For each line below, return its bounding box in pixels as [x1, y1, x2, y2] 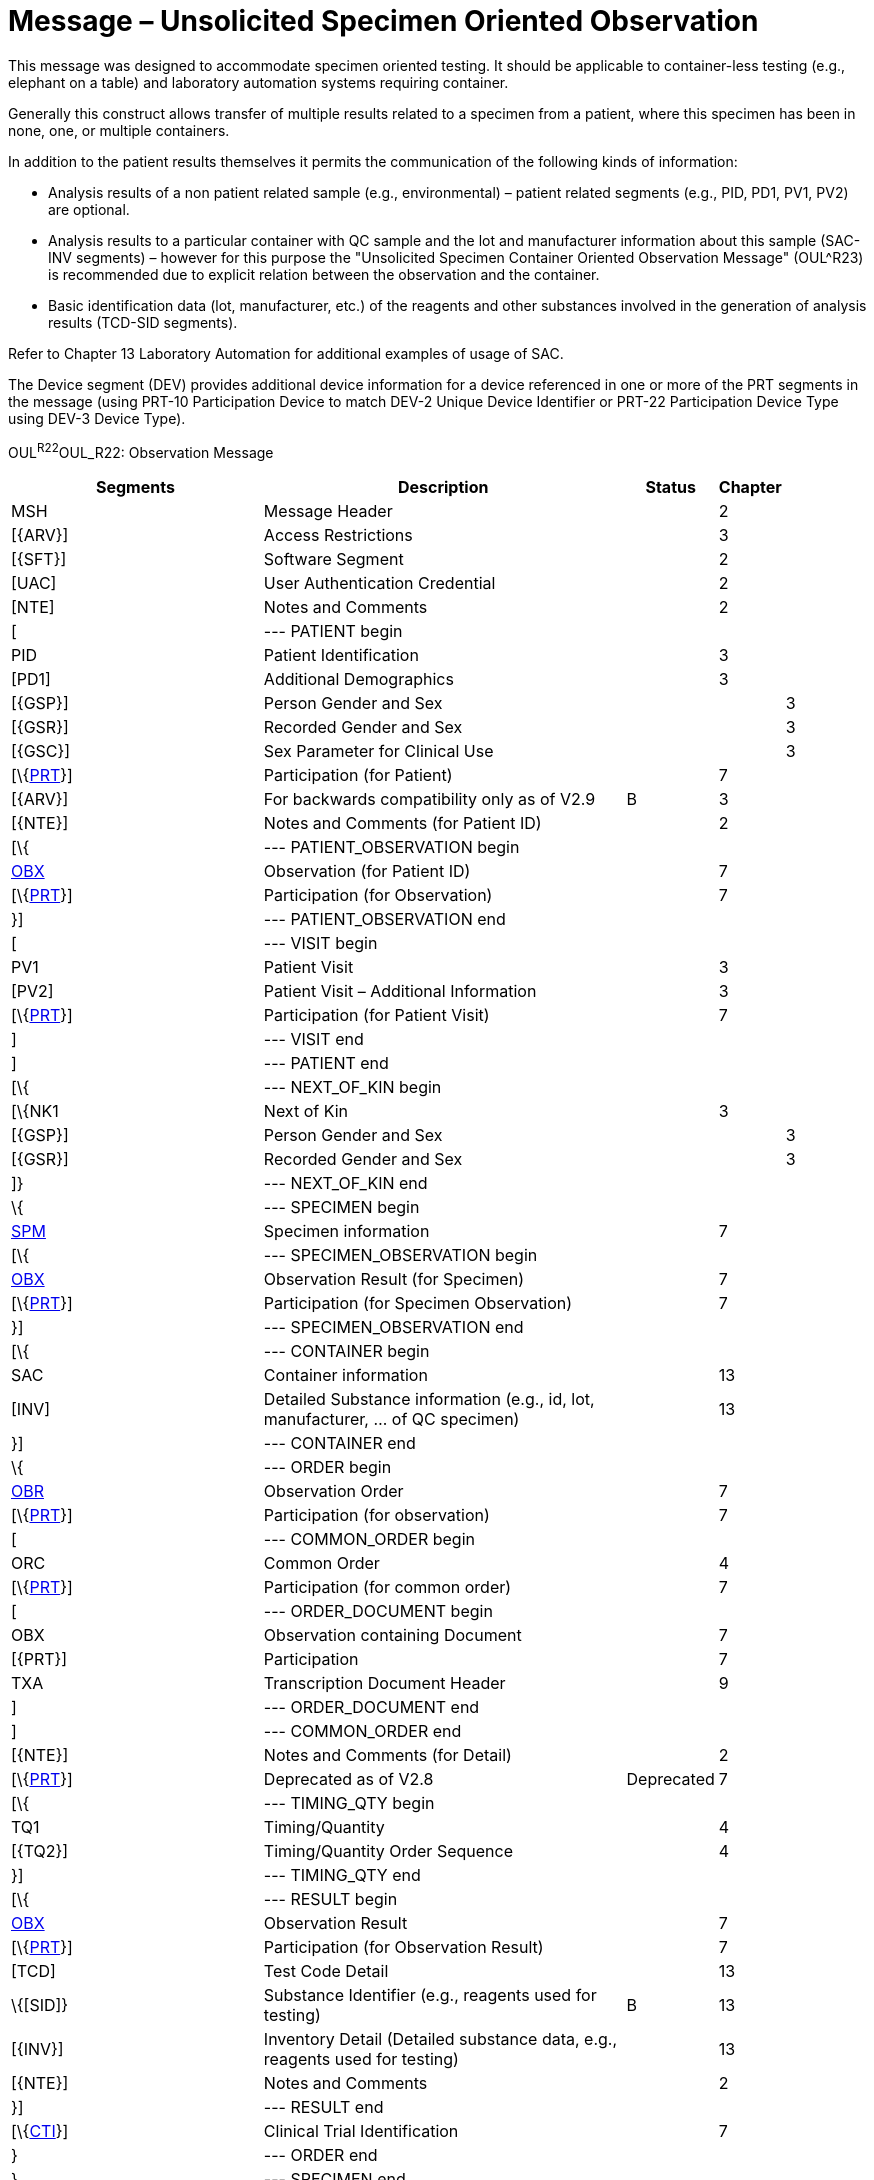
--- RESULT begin [263, 1889, 398, 1910]
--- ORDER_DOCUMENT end [263, 1697, 480, 1718]
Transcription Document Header [263, 1673, 506, 1694]
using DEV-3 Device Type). [8, 409, 186, 427]
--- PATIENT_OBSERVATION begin [263, 837, 520, 858]
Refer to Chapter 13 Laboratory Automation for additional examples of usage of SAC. [8, 344, 564, 362]
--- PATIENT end [263, 1053, 389, 1074]
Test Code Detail [263, 1961, 389, 1982]
